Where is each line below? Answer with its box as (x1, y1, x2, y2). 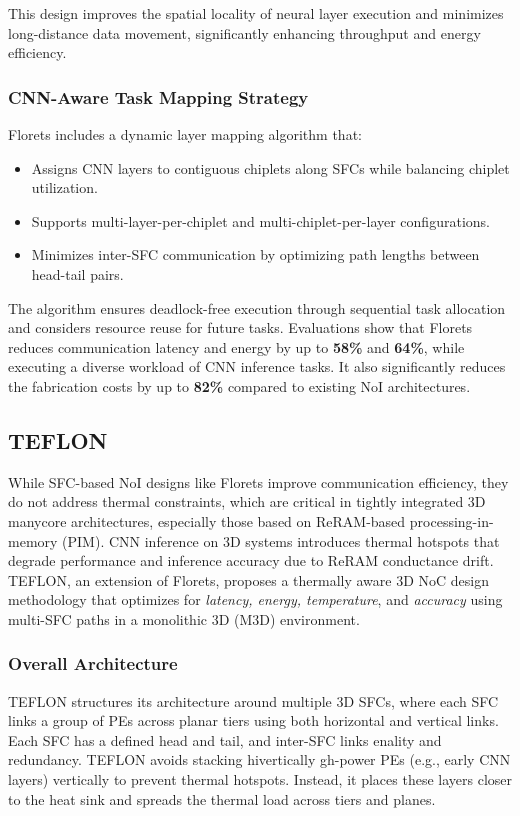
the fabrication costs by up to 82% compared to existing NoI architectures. (8, 375, 471, 396)
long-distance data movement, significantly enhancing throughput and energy (8, 22, 481, 43)
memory (8, 530, 58, 551)
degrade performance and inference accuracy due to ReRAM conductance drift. (8, 550, 494, 571)
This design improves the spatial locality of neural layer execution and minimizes (8, 3, 504, 23)
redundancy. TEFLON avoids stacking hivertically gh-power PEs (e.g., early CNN (8, 749, 511, 770)
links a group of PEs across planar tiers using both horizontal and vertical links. (8, 710, 499, 731)
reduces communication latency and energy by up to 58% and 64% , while (8, 336, 465, 357)
